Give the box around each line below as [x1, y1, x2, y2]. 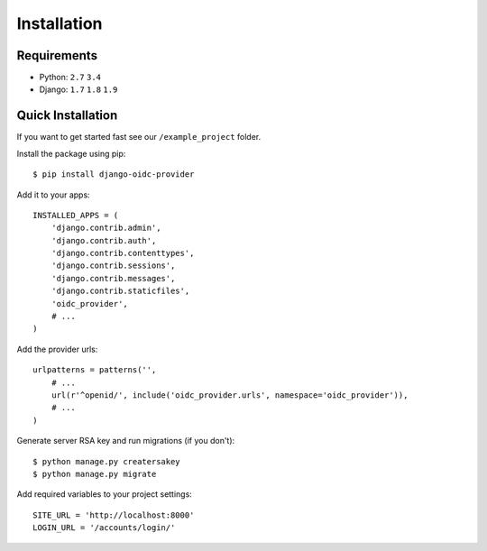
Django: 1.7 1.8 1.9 [39, 84, 118, 95]
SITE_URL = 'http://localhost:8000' [32, 510, 195, 520]
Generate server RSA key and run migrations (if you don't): [16, 436, 235, 446]
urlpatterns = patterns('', [32, 365, 157, 375]
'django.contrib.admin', [51, 223, 161, 234]
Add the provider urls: [16, 344, 98, 354]
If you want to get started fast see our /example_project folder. [16, 132, 262, 142]
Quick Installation [16, 108, 118, 124]
